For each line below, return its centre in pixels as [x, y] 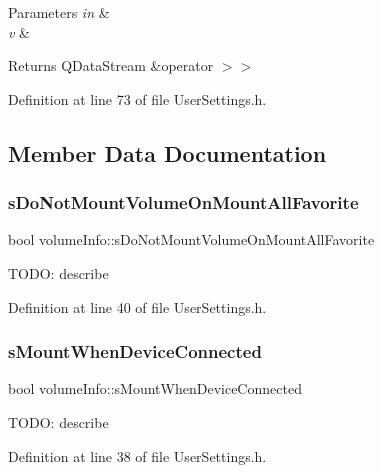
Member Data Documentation [167, 152]
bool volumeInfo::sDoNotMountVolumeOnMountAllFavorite [191, 239]
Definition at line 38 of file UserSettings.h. [137, 455]
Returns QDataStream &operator [111, 65]
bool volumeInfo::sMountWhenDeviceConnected [155, 388]
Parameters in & [59, 12]
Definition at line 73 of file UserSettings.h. [137, 98]
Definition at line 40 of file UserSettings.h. [137, 306]
